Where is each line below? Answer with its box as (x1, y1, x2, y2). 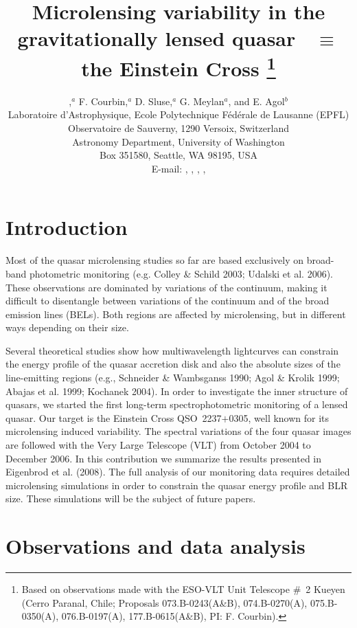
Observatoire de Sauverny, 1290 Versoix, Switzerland (68, 121, 289, 135)
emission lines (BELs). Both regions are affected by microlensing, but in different (5, 306, 346, 321)
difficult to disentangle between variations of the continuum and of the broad (5, 293, 330, 308)
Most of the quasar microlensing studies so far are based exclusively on (5, 253, 303, 267)
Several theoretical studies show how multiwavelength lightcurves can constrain (5, 343, 339, 357)
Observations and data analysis (5, 532, 306, 560)
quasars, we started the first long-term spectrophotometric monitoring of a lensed (5, 397, 348, 412)
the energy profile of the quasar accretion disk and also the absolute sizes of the (5, 357, 341, 371)
